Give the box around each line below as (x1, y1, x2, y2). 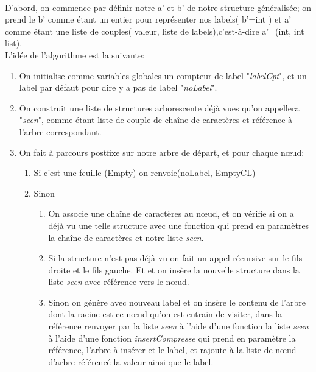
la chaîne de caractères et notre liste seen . (48, 231, 204, 244)
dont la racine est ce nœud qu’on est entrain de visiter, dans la (48, 307, 283, 320)
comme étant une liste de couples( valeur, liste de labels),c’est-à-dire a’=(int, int (5, 24, 304, 37)
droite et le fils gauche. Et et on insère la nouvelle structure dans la (48, 263, 300, 276)
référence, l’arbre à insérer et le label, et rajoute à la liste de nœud (48, 343, 297, 356)
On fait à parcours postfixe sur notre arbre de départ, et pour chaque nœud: (19, 146, 304, 158)
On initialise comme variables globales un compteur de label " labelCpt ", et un (19, 69, 307, 82)
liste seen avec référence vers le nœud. (48, 275, 189, 288)
